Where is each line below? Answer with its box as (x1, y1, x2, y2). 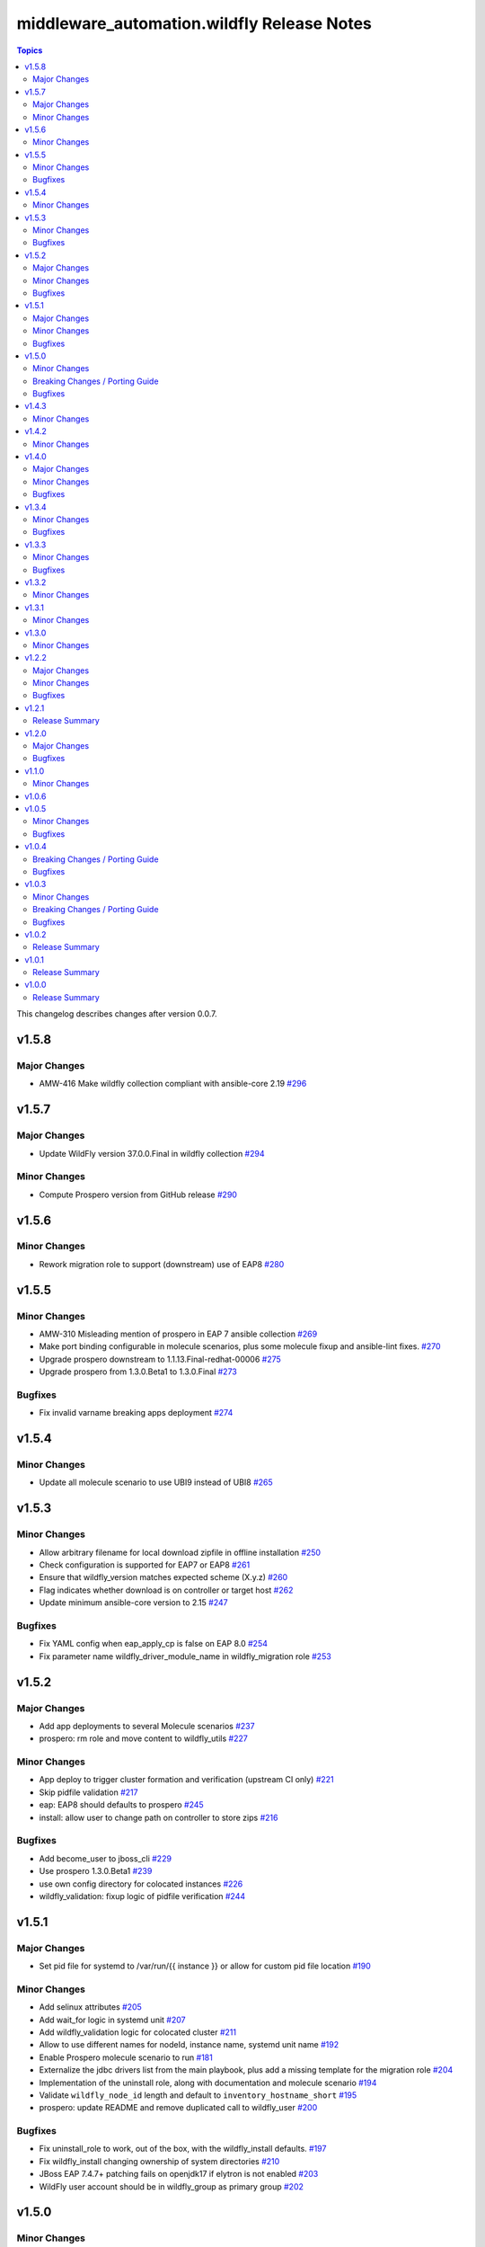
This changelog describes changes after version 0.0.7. (16, 1008, 217, 1019)
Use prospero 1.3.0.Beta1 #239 (39, 1866, 153, 1877)
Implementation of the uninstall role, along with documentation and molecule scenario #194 (39, 2077, 377, 2088)
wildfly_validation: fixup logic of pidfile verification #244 (39, 1890, 246, 1901)
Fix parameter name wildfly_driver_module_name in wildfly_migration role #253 (39, 1650, 331, 1662)
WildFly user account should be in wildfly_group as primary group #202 (39, 2180, 304, 2192)
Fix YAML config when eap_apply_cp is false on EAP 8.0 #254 (39, 1639, 269, 1649)
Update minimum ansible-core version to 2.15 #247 (39, 1597, 228, 1608)
